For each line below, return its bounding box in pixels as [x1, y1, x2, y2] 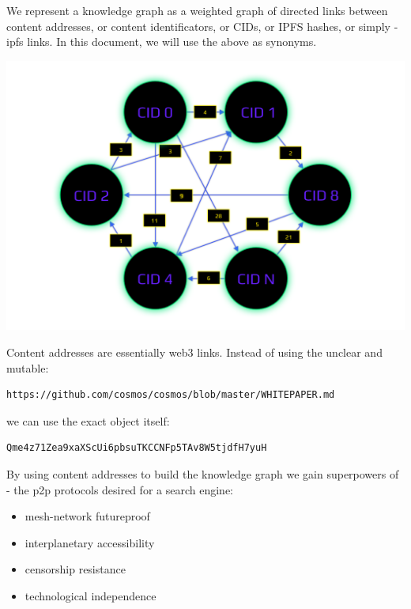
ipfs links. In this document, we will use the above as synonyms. [6, 33, 317, 50]
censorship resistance [25, 561, 126, 577]
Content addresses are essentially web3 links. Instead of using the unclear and [6, 343, 383, 360]
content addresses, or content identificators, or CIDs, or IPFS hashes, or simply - [6, 17, 398, 34]
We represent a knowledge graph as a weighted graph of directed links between [6, 2, 388, 18]
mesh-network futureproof [25, 508, 150, 524]
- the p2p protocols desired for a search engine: [6, 481, 233, 497]
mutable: [6, 359, 49, 376]
